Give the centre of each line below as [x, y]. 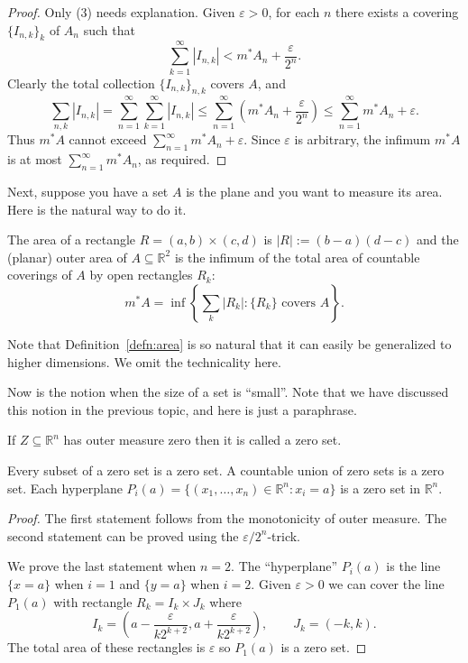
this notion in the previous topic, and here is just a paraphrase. [182, 409]
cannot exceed [108, 139]
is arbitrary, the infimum [362, 139]
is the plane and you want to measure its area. [314, 192]
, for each [294, 12]
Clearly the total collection [81, 83]
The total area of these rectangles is [106, 647]
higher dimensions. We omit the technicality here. [144, 361]
